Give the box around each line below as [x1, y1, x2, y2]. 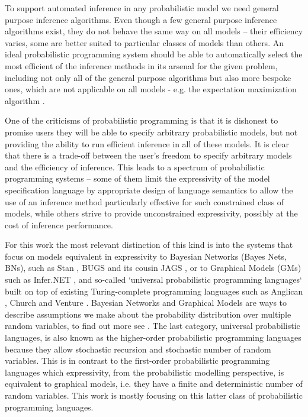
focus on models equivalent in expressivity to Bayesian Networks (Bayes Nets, [5, 250, 287, 262]
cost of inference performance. [5, 218, 113, 231]
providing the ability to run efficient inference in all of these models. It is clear [5, 137, 289, 150]
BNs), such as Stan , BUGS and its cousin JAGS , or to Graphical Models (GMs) [5, 261, 301, 274]
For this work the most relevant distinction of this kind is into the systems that [5, 238, 293, 251]
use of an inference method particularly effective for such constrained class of [5, 195, 284, 208]
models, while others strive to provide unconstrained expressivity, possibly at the [5, 207, 298, 219]
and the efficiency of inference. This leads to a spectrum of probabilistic [5, 160, 265, 173]
